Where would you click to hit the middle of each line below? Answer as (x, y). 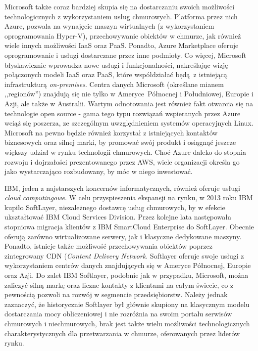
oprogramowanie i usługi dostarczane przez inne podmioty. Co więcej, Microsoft (126, 55)
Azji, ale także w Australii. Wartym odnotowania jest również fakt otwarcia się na (129, 103)
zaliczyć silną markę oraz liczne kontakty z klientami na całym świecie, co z (119, 285)
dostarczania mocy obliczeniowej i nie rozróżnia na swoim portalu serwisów (118, 314)
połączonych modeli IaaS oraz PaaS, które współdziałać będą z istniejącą (116, 74)
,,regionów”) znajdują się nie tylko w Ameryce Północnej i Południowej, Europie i (129, 94)
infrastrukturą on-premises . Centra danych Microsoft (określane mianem (114, 84)
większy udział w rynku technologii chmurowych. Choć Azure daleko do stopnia (125, 152)
